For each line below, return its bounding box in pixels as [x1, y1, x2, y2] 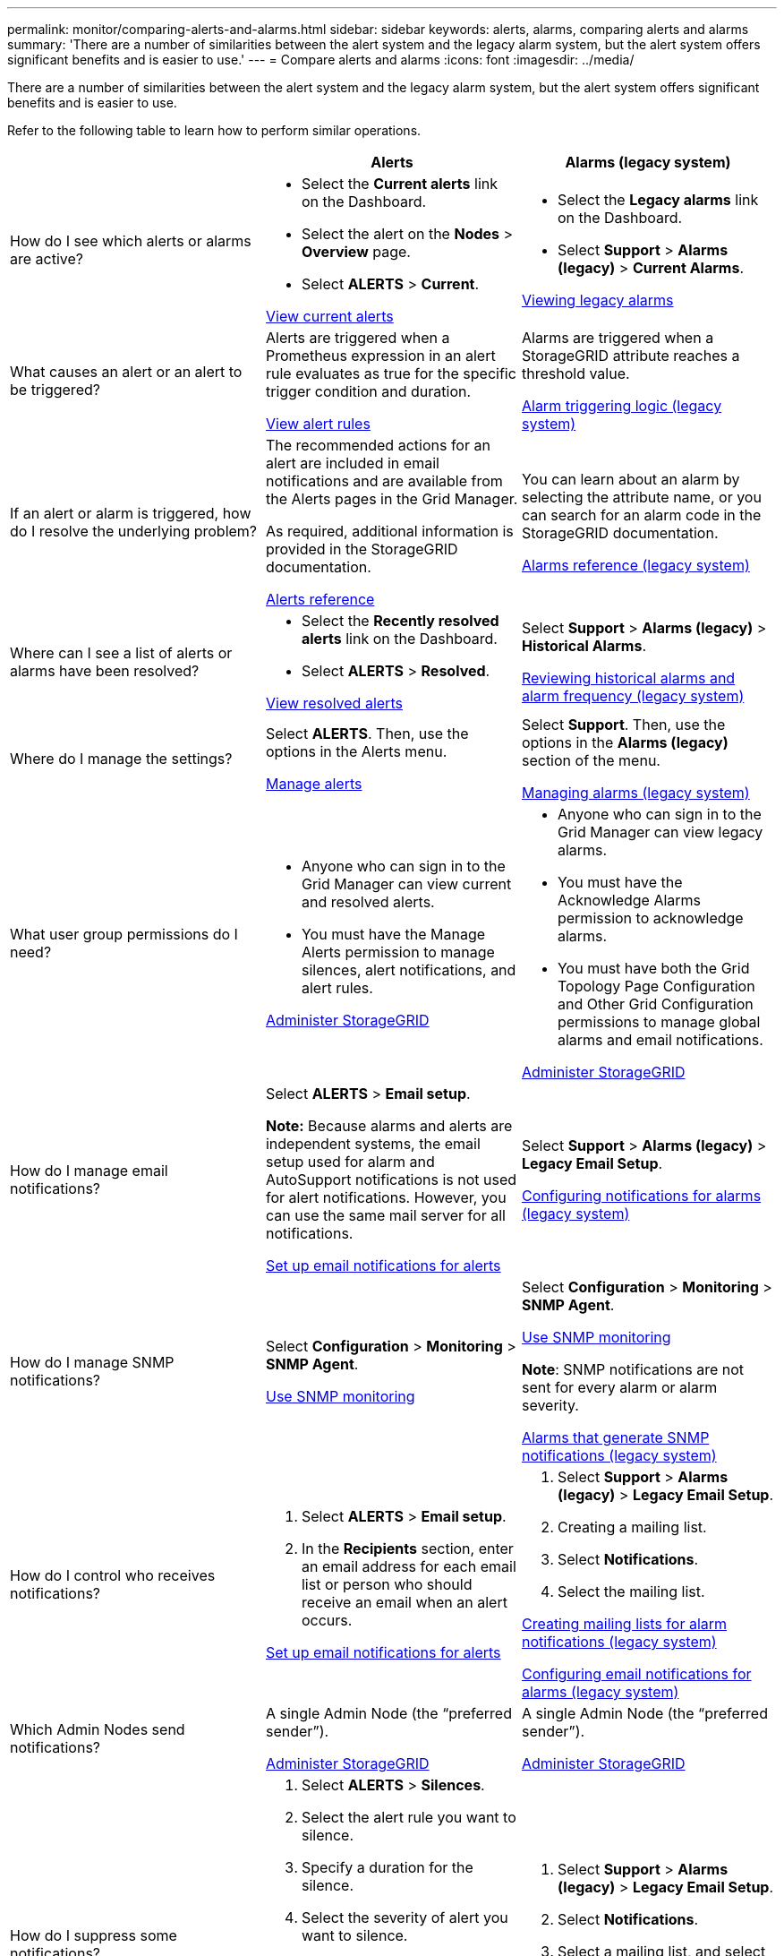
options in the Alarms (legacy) [521, 733, 729, 751]
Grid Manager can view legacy [557, 823, 763, 841]
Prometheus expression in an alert [265, 347, 496, 365]
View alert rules [265, 415, 371, 433]
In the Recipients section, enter [301, 1540, 514, 1557]
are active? [10, 250, 83, 268]
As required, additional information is [265, 522, 514, 540]
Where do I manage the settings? [10, 750, 233, 768]
